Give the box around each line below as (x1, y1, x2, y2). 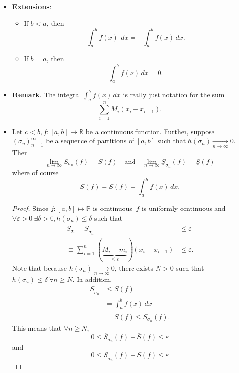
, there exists (114, 262, 154, 273)
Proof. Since (12, 203, 49, 213)
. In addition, (72, 274, 112, 284)
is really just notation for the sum (123, 89, 225, 99)
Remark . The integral (12, 89, 81, 99)
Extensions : (12, 1, 52, 11)
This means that (12, 323, 62, 333)
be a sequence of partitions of (46, 136, 134, 146)
